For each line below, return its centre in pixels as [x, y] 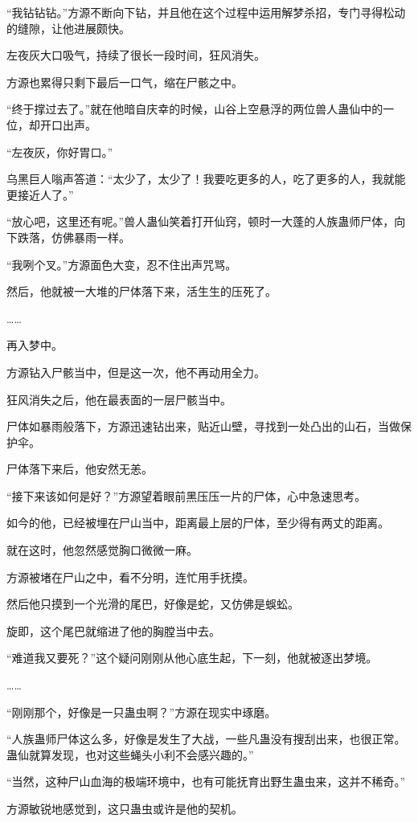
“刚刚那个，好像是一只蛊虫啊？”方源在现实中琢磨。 [141, 712]
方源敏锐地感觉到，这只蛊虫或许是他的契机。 [125, 808]
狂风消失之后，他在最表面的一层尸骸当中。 [119, 399]
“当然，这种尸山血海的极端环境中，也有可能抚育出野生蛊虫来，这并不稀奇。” [206, 781]
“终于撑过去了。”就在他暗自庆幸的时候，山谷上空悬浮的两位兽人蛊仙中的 [195, 109]
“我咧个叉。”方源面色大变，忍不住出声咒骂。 [122, 264]
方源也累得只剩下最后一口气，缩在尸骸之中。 [125, 82]
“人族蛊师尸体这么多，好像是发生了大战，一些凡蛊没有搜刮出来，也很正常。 [206, 739]
